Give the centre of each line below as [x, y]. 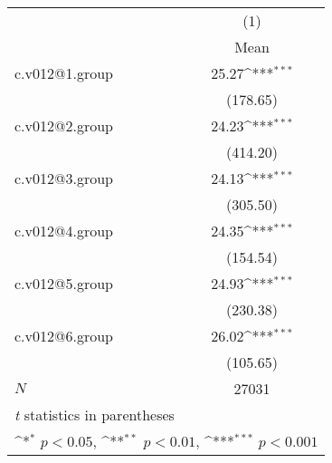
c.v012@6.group [64, 336]
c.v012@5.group [64, 283]
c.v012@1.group [64, 73]
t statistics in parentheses [95, 415]
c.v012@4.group [64, 231]
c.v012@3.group [64, 178]
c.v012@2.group [64, 125]
